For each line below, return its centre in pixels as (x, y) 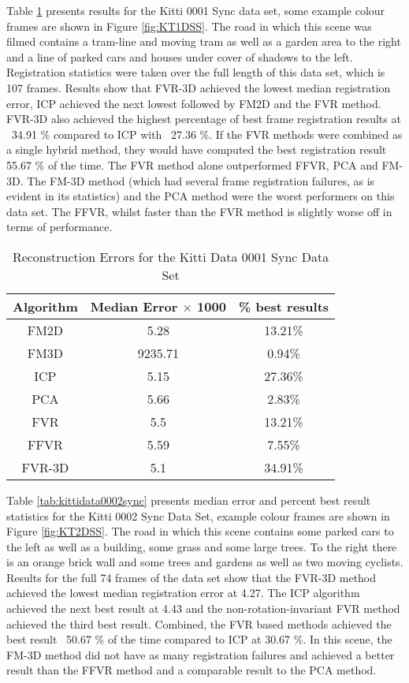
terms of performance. (59, 227)
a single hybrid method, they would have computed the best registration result (197, 149)
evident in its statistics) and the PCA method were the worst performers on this (201, 196)
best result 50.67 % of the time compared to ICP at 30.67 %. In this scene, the (199, 639)
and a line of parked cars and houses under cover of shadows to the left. (180, 56)
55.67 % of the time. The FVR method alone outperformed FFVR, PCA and (192, 164)
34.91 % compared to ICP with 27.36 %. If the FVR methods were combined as (207, 134)
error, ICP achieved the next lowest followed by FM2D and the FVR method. (194, 103)
